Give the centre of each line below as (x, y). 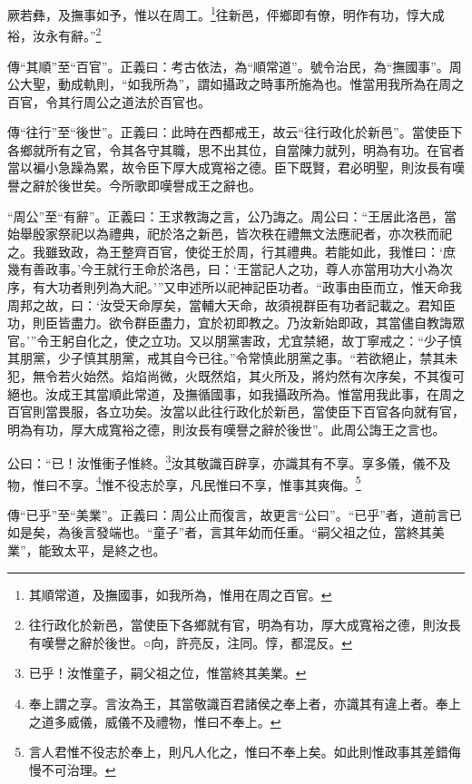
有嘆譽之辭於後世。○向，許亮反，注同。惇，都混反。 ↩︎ (190, 642)
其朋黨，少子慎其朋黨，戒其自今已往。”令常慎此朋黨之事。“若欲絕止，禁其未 (233, 358)
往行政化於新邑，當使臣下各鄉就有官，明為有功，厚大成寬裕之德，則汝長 (245, 625)
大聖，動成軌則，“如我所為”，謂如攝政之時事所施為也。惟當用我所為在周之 (242, 84)
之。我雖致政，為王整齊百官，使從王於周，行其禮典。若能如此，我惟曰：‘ (225, 251)
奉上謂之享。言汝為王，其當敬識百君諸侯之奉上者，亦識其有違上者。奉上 (245, 704)
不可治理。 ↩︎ (79, 769)
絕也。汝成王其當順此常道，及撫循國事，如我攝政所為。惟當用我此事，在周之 (236, 393)
